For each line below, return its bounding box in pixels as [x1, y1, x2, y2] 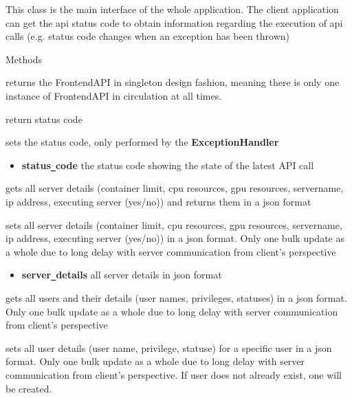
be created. [5, 381, 52, 395]
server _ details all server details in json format [21, 267, 222, 282]
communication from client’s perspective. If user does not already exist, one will [5, 368, 342, 382]
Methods [5, 52, 42, 66]
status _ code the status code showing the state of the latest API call [21, 157, 314, 172]
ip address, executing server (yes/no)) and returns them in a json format [5, 195, 311, 208]
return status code [5, 111, 82, 126]
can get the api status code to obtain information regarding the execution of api [5, 15, 343, 30]
